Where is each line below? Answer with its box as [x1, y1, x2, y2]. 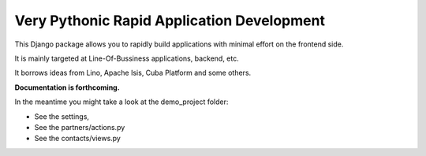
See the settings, [34, 111, 90, 121]
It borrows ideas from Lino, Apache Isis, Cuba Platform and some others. [14, 68, 252, 78]
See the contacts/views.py [34, 134, 121, 143]
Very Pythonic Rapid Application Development [14, 12, 325, 29]
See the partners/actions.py [34, 122, 125, 132]
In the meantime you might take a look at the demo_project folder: [14, 97, 229, 106]
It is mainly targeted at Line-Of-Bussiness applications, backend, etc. [14, 54, 240, 63]
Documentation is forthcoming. [14, 83, 120, 92]
